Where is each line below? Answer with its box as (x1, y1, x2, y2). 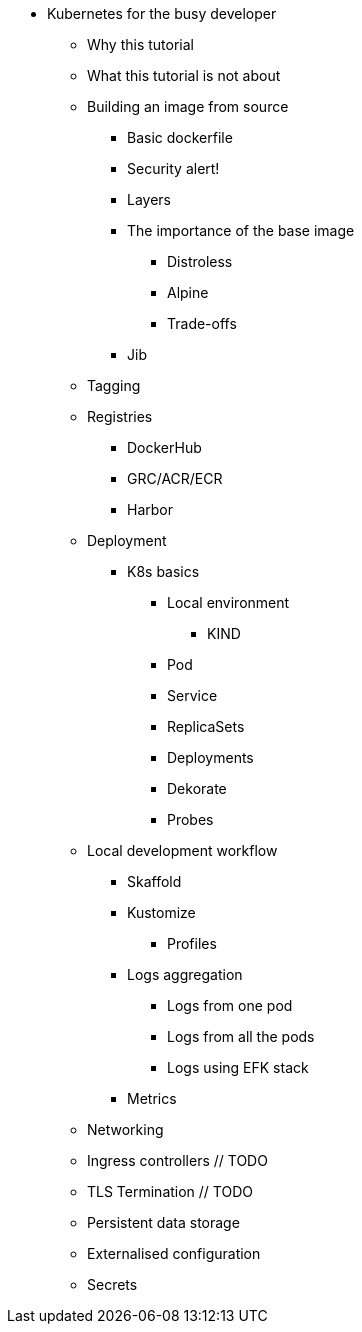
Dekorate (167, 780, 227, 797)
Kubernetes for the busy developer (47, 5, 277, 22)
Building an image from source (87, 98, 289, 115)
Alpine (167, 284, 209, 301)
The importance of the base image (127, 222, 355, 239)
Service (167, 687, 218, 704)
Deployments (167, 749, 254, 766)
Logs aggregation (127, 966, 243, 983)
